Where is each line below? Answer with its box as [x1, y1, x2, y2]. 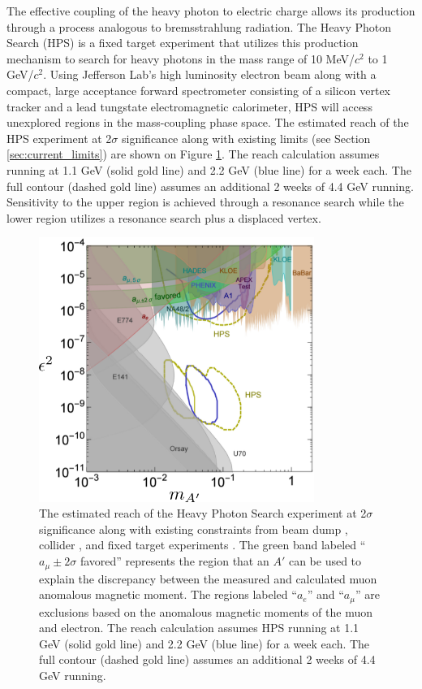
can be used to [288, 552, 362, 570]
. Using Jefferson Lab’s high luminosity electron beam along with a [43, 66, 377, 83]
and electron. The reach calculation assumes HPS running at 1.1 [39, 619, 360, 636]
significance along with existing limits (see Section [122, 129, 371, 146]
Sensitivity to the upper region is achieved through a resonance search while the [6, 193, 404, 210]
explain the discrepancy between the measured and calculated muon [39, 570, 377, 587]
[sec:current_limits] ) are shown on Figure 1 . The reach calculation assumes [6, 145, 380, 162]
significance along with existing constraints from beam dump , [39, 520, 348, 537]
